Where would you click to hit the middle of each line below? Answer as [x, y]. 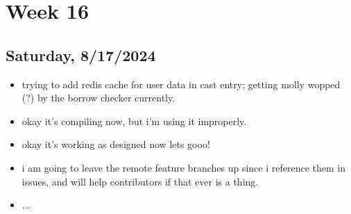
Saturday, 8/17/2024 [81, 55]
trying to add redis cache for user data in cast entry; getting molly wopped [181, 84]
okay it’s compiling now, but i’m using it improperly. [134, 121]
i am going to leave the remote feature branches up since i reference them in [183, 167]
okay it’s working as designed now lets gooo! [116, 144]
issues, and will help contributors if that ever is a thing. [140, 181]
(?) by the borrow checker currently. [99, 98]
